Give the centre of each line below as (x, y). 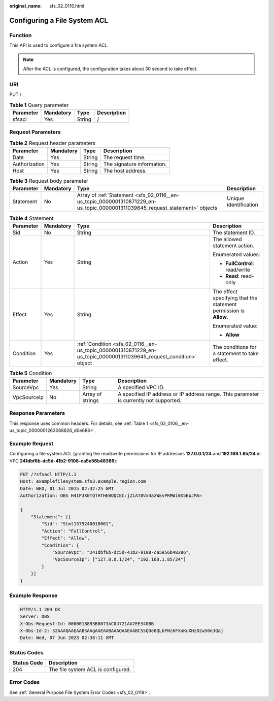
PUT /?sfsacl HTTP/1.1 (48, 474)
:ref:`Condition (94, 344)
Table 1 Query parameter (39, 105)
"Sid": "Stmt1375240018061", (78, 524)
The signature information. (135, 164)
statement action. (234, 245)
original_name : (26, 6)
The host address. (125, 171)
